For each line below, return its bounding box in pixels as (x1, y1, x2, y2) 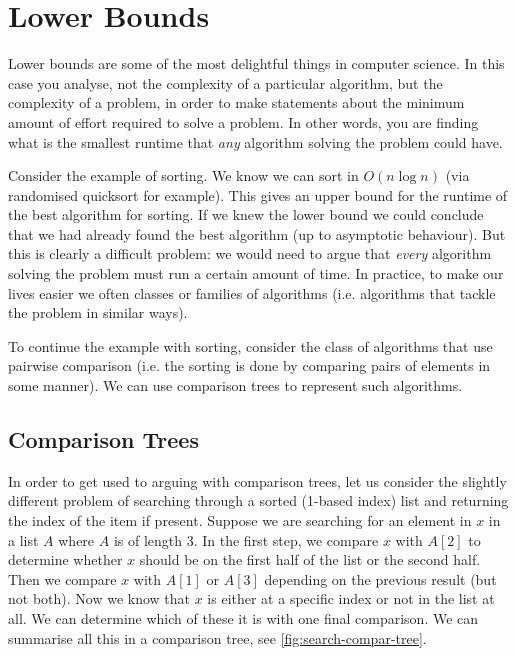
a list (8, 529, 39, 550)
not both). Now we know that (8, 588, 190, 609)
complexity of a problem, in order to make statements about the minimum (8, 92, 465, 113)
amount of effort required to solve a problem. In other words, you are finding (8, 111, 479, 132)
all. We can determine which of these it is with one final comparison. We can (8, 607, 479, 628)
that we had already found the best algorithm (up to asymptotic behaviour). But (8, 223, 506, 244)
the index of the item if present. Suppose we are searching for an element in (8, 510, 472, 531)
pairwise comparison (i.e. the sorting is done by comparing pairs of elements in (8, 355, 491, 376)
